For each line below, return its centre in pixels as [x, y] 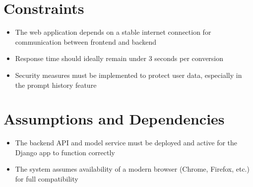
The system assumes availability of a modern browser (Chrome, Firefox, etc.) [132, 169]
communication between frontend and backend [86, 41]
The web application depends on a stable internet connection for [113, 32]
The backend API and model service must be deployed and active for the [126, 143]
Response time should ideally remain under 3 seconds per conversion [119, 58]
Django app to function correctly [65, 152]
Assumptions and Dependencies [114, 119]
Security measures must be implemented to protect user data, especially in [128, 75]
